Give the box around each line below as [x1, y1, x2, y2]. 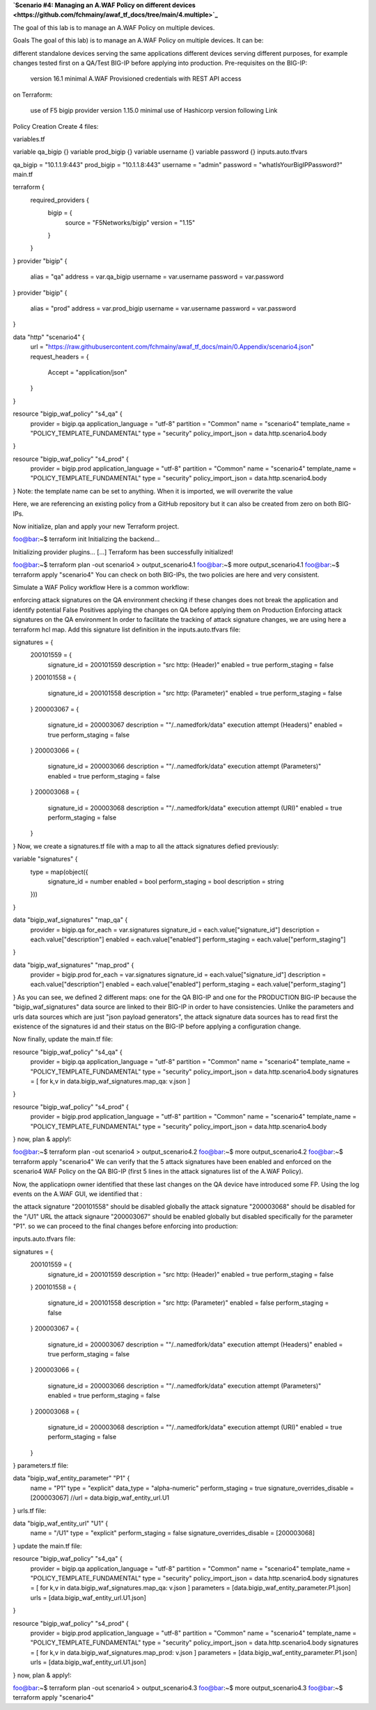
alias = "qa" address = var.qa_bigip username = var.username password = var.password [30, 272, 284, 281]
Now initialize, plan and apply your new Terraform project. [13, 522, 180, 531]
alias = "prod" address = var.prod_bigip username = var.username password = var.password [30, 304, 296, 313]
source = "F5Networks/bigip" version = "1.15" [65, 218, 196, 226]
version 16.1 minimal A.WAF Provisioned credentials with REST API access [30, 74, 242, 83]
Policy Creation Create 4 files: [13, 122, 99, 130]
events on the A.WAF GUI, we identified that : [13, 1189, 143, 1198]
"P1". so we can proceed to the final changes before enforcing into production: [13, 1222, 238, 1230]
